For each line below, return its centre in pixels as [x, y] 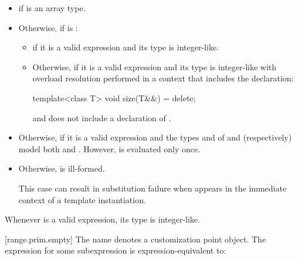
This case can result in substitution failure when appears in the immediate [153, 188]
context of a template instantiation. [82, 199]
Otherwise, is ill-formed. [62, 168]
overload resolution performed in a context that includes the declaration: [163, 78]
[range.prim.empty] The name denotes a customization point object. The [136, 239]
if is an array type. [52, 8]
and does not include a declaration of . [102, 117]
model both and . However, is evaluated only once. [109, 148]
